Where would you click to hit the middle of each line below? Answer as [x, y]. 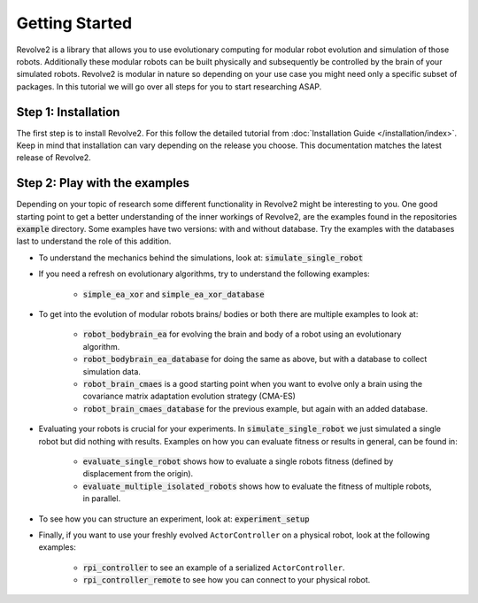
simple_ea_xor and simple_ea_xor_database [173, 294]
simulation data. [112, 371]
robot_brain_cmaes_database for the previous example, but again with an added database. [255, 408]
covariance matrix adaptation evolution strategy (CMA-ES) [189, 396]
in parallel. [102, 499]
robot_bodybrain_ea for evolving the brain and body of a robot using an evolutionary [242, 334]
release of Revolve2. [54, 158]
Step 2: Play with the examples [103, 183]
